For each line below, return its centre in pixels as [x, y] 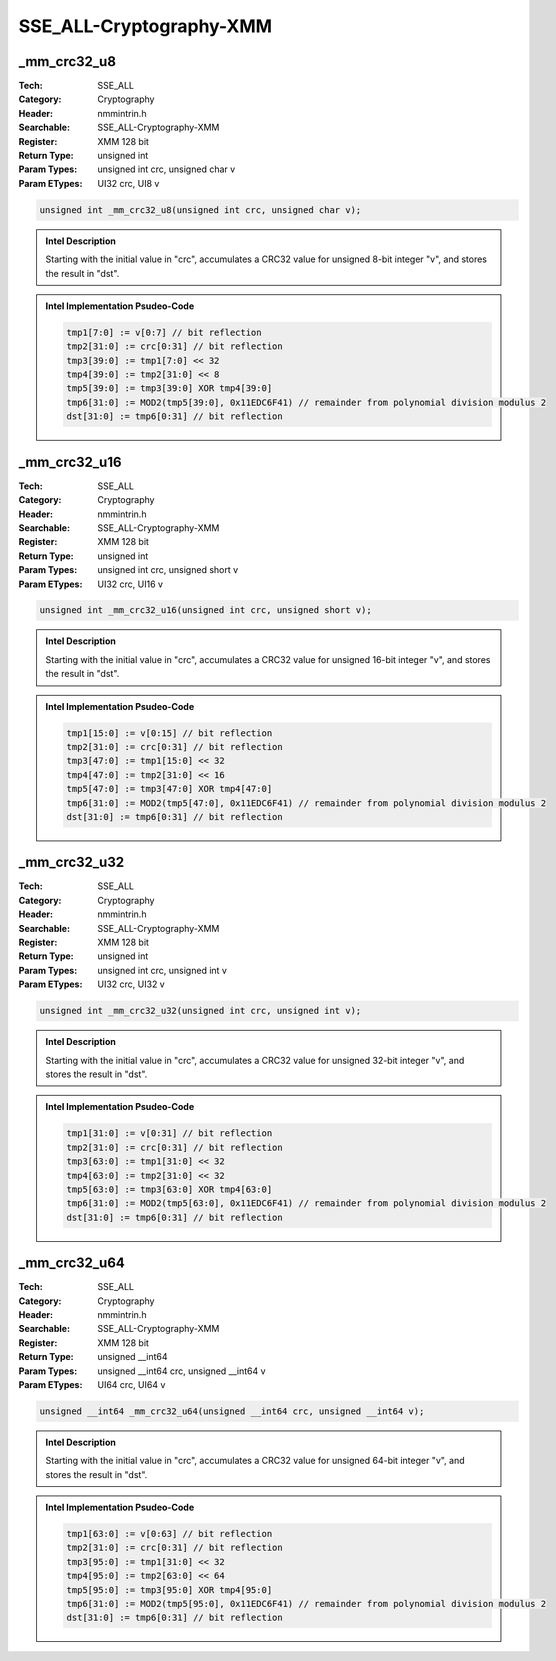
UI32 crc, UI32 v [131, 984]
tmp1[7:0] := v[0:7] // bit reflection [164, 332]
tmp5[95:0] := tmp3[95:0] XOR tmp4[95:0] [169, 1589]
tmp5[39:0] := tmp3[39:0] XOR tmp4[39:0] [169, 388]
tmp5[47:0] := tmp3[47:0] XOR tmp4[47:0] [169, 789]
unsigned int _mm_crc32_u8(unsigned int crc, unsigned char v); [200, 209]
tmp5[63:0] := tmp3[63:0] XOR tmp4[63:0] [169, 1189]
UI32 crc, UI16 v [130, 584]
